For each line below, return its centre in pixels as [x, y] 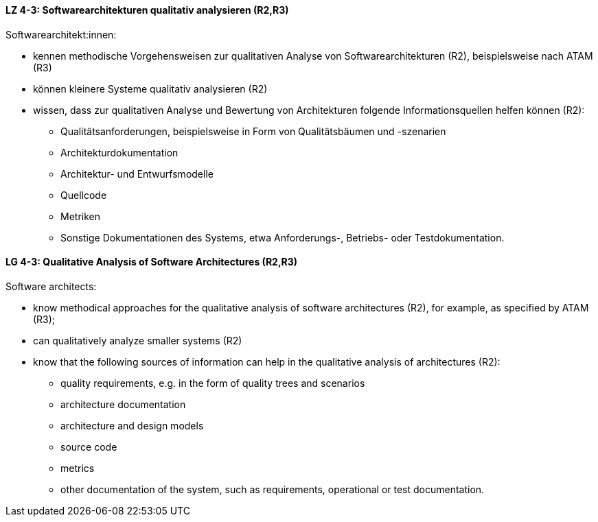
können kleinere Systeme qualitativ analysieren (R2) [150, 88]
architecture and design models [132, 425]
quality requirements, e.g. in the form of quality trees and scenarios [213, 383]
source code [89, 447]
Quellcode [84, 195]
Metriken [80, 216]
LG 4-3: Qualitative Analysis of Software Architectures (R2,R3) [152, 262]
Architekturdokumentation [119, 152]
